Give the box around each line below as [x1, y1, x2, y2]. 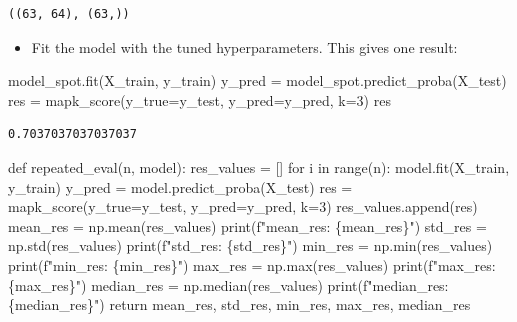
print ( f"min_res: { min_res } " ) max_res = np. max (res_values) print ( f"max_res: [8, 254, 496, 275]
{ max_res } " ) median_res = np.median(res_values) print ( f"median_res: [8, 274, 449, 295]
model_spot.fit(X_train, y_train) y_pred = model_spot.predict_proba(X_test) [8, 70, 507, 91]
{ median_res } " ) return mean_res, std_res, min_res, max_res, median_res [8, 294, 471, 315]
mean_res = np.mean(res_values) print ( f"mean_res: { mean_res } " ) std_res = [8, 215, 487, 236]
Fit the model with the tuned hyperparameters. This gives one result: [31, 36, 458, 57]
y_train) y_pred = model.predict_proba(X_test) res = [8, 176, 353, 197]
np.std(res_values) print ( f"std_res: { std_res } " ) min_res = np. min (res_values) [8, 235, 493, 256]
